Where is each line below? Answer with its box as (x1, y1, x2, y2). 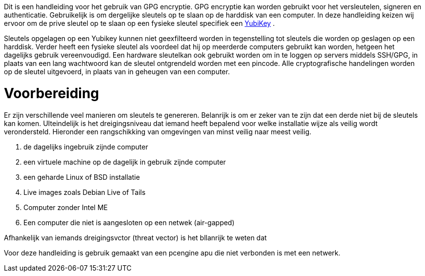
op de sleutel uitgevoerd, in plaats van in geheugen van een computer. (4, 67, 230, 76)
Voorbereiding (4, 85, 100, 102)
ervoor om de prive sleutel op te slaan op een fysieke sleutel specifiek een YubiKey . (4, 19, 275, 27)
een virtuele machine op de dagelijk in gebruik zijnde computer (23, 157, 226, 166)
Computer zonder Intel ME (23, 203, 108, 212)
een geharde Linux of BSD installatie (23, 172, 140, 181)
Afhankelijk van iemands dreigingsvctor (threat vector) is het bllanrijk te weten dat (4, 233, 267, 242)
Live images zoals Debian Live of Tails (23, 188, 146, 196)
